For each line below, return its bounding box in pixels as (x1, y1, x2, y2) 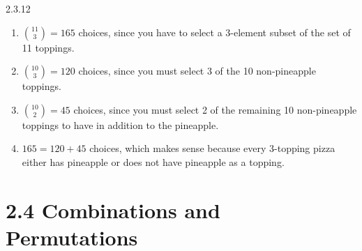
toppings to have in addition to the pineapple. (22, 117, 219, 132)
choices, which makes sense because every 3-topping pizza (89, 141, 335, 155)
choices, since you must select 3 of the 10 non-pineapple (78, 63, 316, 78)
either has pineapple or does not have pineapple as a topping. (22, 154, 285, 169)
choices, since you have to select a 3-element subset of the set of (78, 24, 351, 39)
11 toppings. (22, 40, 75, 54)
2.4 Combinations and (6, 195, 220, 224)
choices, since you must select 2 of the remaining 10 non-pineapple (73, 102, 357, 116)
